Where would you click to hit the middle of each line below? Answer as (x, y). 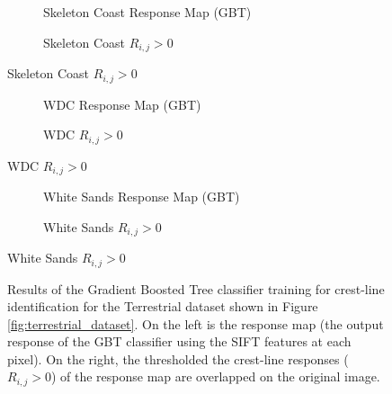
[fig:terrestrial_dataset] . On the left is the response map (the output (196, 323)
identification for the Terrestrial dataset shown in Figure (163, 306)
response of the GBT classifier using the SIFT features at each (179, 341)
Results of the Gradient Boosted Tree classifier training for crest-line (196, 288)
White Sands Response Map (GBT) (142, 196)
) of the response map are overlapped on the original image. (215, 376)
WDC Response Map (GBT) (122, 104)
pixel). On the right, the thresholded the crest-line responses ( (178, 358)
